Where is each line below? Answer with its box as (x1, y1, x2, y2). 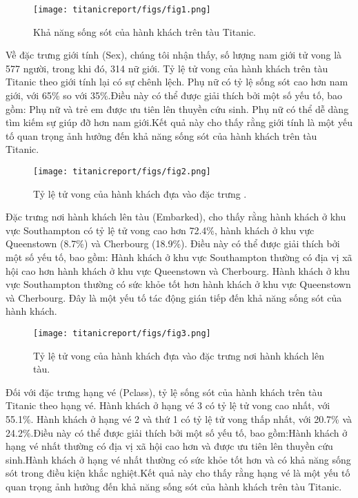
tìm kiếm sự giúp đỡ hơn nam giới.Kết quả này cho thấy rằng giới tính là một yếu (6, 115, 352, 129)
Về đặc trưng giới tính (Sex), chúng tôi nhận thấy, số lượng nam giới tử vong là (6, 48, 342, 62)
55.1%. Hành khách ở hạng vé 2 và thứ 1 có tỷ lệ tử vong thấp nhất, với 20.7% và (6, 412, 352, 426)
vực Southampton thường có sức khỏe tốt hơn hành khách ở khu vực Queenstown (6, 277, 351, 291)
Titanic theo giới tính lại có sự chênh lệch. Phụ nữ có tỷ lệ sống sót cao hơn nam (6, 74, 348, 89)
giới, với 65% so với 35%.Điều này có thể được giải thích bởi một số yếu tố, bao (6, 88, 342, 103)
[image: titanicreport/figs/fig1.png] (33, 5, 211, 14)
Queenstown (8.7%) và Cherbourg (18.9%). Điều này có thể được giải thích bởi (6, 236, 340, 251)
